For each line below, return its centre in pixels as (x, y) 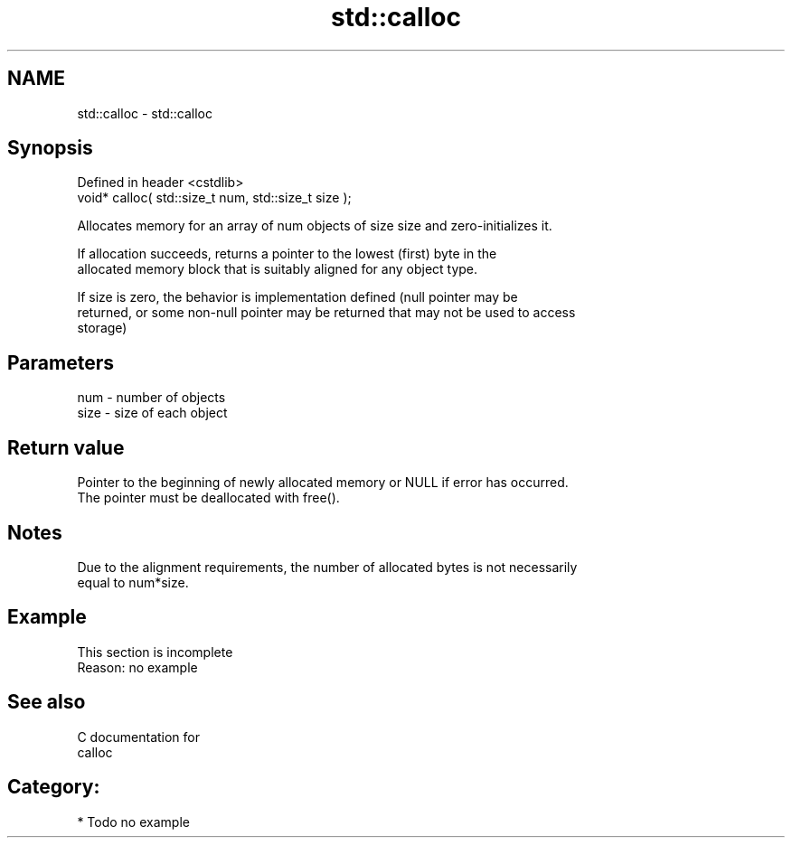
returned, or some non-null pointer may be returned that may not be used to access (326, 313)
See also (47, 702)
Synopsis (50, 148)
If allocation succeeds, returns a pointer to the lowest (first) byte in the (287, 254)
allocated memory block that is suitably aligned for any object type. (278, 269)
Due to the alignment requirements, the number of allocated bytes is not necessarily (327, 567)
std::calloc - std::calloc (145, 113)
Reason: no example (137, 667)
